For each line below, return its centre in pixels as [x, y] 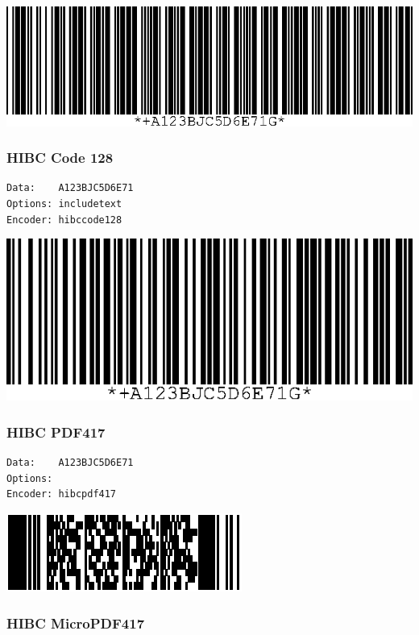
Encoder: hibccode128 [64, 220]
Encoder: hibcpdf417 [62, 494]
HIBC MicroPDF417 [76, 623]
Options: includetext [64, 203]
